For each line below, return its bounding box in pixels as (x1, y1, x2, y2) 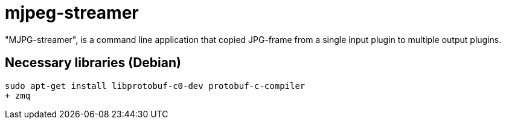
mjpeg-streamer (5, 2, 139, 23)
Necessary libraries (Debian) (5, 55, 181, 71)
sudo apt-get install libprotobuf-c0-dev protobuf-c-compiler (5, 80, 306, 91)
